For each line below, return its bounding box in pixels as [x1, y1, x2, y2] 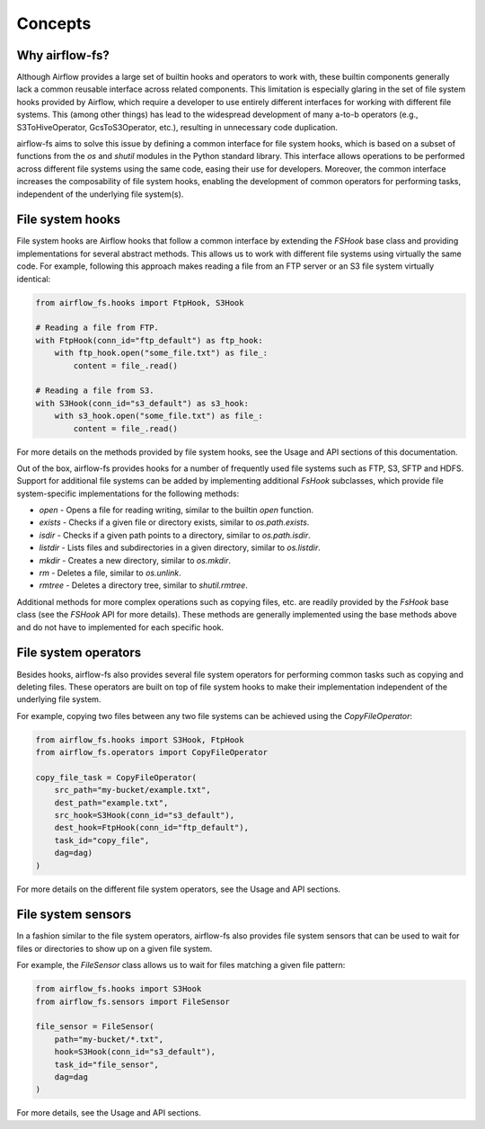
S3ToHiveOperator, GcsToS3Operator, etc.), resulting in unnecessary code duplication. [16, 121, 339, 132]
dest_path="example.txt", [54, 797, 169, 808]
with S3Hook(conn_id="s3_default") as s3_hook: [35, 398, 249, 408]
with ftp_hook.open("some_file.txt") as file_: [54, 348, 269, 359]
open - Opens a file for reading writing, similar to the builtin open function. [39, 504, 314, 516]
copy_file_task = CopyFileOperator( [35, 772, 198, 782]
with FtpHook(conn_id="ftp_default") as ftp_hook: [35, 335, 264, 345]
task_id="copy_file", [54, 835, 150, 845]
